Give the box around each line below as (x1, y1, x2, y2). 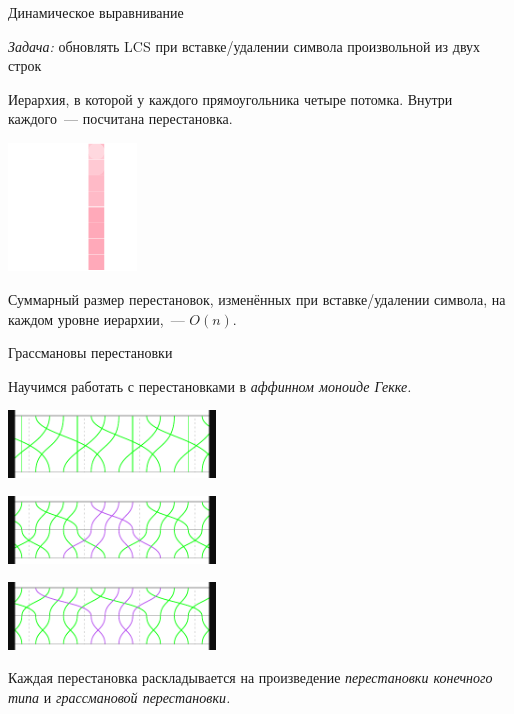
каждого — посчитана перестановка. (8, 108, 233, 129)
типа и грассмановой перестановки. (8, 687, 231, 708)
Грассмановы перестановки (8, 342, 173, 363)
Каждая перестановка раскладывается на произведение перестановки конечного (8, 667, 493, 688)
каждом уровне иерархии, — (8, 308, 185, 329)
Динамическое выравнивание (8, 2, 184, 22)
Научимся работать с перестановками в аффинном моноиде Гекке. (8, 375, 412, 396)
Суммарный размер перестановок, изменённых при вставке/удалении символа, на (8, 289, 506, 310)
